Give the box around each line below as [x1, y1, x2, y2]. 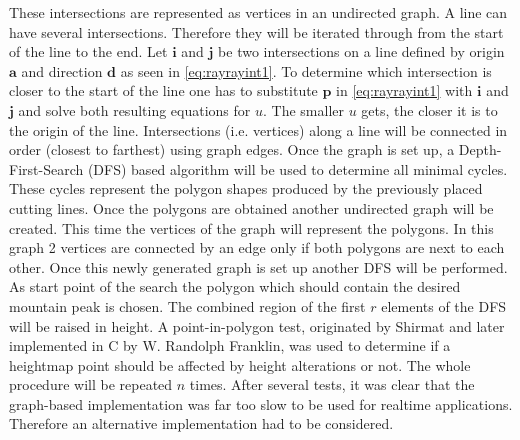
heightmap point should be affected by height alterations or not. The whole [9, 354, 471, 375]
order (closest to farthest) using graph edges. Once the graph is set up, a [9, 139, 455, 160]
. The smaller [263, 99, 344, 120]
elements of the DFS [381, 295, 507, 316]
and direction [21, 60, 103, 81]
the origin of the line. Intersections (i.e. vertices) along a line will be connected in [9, 119, 508, 140]
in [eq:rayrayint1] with [336, 80, 473, 101]
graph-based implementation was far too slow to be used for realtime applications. [9, 393, 513, 414]
